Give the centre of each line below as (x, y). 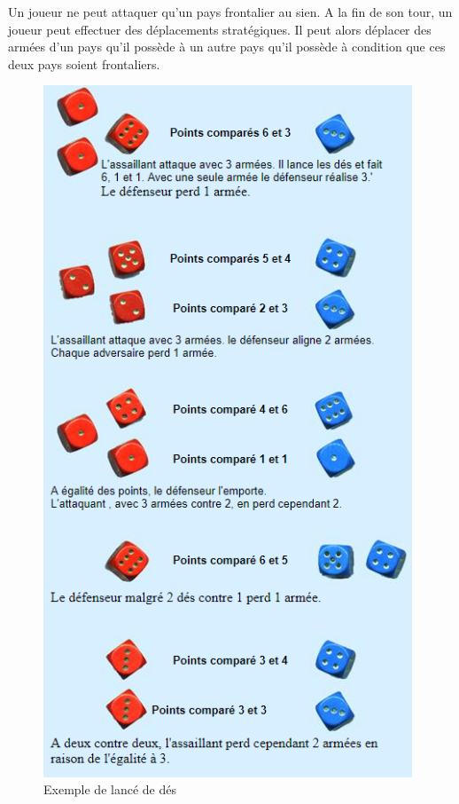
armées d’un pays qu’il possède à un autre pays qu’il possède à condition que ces (227, 47)
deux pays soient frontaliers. (84, 63)
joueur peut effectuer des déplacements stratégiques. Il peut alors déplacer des (220, 29)
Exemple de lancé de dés (110, 789)
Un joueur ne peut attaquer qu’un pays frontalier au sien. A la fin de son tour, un (230, 12)
